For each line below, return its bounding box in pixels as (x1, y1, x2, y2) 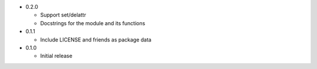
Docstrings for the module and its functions (40, 19, 146, 26)
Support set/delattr (40, 12, 86, 19)
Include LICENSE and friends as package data (40, 36, 152, 43)
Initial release (40, 53, 73, 60)
